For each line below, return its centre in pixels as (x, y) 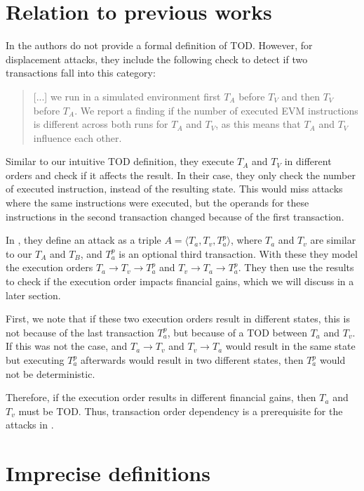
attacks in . (30, 425)
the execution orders (49, 267)
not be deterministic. (50, 373)
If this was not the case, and (67, 346)
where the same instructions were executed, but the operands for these (157, 203)
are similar (333, 240)
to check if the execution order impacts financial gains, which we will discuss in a (180, 281)
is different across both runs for (101, 124)
